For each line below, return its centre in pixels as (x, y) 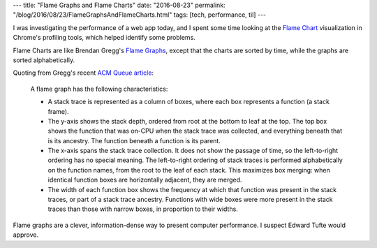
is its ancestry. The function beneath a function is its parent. (134, 140)
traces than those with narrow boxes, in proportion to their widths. (143, 209)
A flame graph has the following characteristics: (99, 89)
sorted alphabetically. (44, 60)
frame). (58, 111)
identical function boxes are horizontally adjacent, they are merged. (145, 180)
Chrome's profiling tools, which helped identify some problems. (104, 38)
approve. (25, 235)
